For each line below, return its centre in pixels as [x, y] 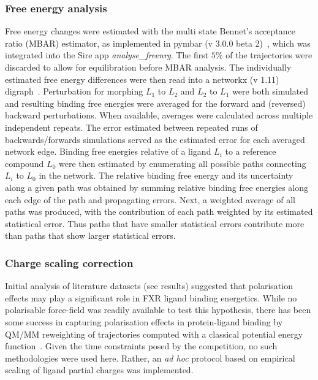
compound [25, 163]
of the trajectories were [269, 55]
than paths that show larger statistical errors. [90, 235]
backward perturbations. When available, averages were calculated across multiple [159, 115]
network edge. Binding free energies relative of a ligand [108, 151]
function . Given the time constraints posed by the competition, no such [141, 346]
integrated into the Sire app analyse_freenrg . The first [107, 55]
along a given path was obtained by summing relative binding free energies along [157, 187]
